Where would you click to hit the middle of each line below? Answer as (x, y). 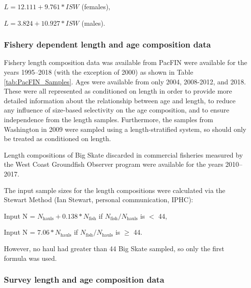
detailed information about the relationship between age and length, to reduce (120, 100)
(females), (96, 6)
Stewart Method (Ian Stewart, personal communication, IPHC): (99, 200)
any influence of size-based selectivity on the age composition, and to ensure (117, 110)
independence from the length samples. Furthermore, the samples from (109, 119)
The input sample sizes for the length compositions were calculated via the (115, 190)
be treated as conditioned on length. (58, 138)
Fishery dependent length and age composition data (107, 44)
